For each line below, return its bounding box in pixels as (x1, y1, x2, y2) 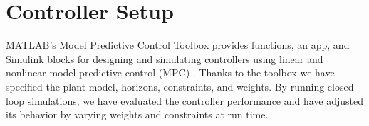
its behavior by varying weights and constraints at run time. (6, 107, 269, 122)
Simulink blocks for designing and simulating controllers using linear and (6, 51, 323, 66)
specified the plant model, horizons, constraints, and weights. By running (6, 79, 325, 93)
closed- (327, 79, 358, 93)
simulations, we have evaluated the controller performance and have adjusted (27, 93, 364, 108)
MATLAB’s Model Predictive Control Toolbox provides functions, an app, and (6, 38, 350, 52)
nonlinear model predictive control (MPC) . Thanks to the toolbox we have (6, 65, 335, 80)
